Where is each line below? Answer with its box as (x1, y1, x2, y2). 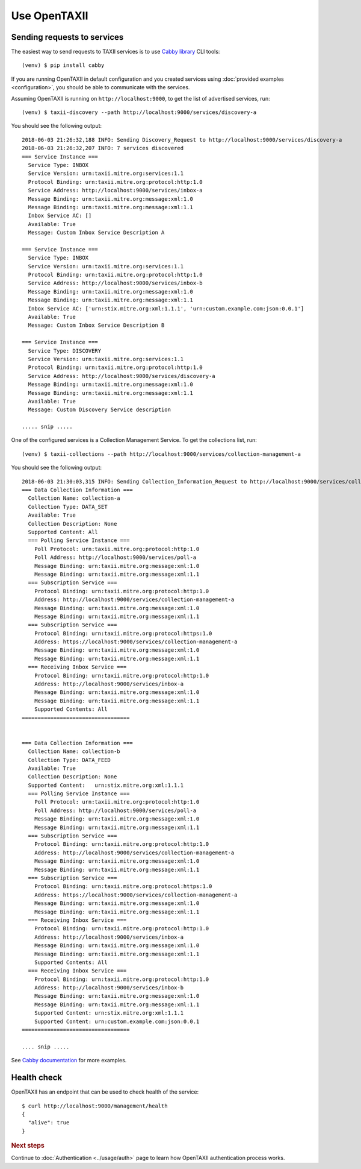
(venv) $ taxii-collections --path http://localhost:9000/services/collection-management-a (22, 450, 301, 458)
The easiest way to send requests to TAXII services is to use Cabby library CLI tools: (11, 48, 220, 55)
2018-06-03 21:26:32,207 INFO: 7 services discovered (22, 145, 184, 152)
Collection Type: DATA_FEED (28, 757, 111, 763)
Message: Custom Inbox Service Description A (28, 229, 165, 236)
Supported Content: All (28, 528, 99, 535)
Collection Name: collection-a (28, 495, 120, 502)
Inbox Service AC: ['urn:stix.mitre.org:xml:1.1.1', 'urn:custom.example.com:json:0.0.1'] (28, 305, 304, 312)
